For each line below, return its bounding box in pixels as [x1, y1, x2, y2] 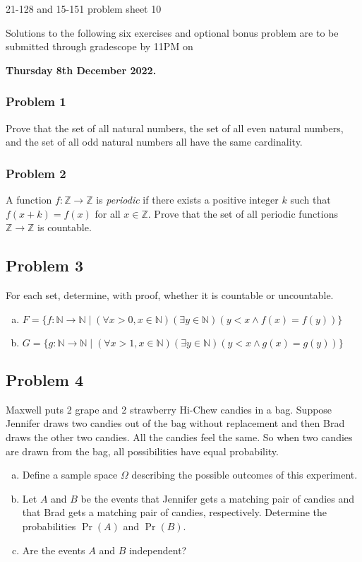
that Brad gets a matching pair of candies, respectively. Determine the [22, 505, 327, 520]
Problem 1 [6, 93, 66, 110]
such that [290, 192, 331, 206]
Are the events [22, 542, 85, 557]
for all [95, 206, 121, 221]
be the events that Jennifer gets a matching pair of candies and [80, 491, 355, 505]
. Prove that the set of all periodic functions [147, 206, 338, 221]
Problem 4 [6, 368, 83, 390]
